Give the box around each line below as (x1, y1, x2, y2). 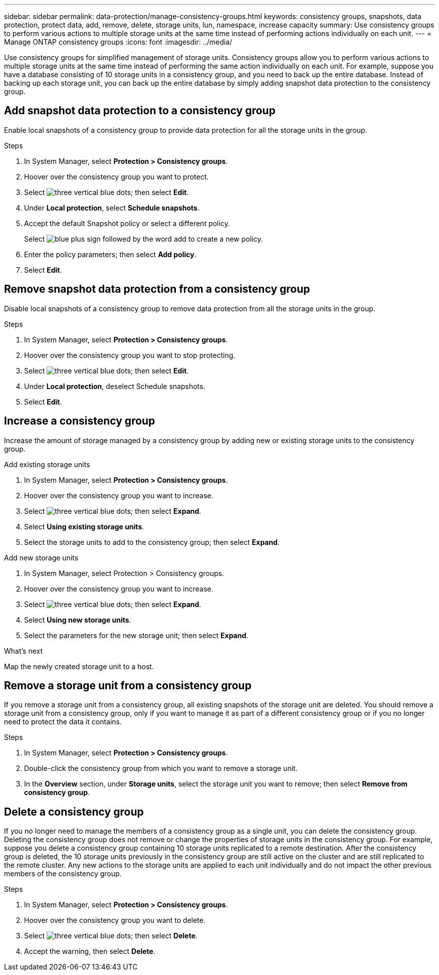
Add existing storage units (4, 460, 90, 469)
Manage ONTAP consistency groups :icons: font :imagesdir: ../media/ (4, 38, 233, 46)
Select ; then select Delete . (24, 931, 198, 940)
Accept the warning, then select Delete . (24, 947, 155, 956)
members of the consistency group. (4, 869, 122, 878)
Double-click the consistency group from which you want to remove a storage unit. (24, 764, 298, 773)
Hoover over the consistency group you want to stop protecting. (24, 350, 236, 359)
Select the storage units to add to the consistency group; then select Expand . (24, 537, 280, 546)
